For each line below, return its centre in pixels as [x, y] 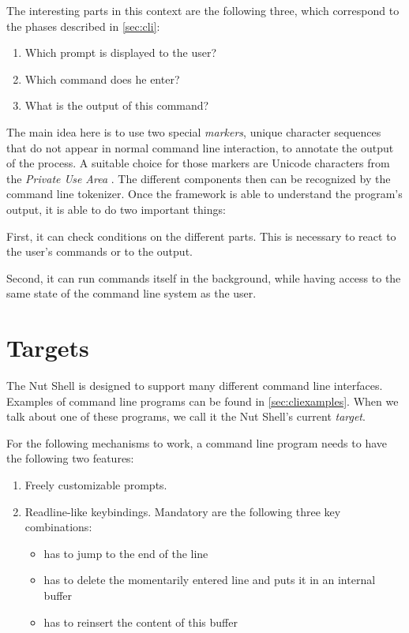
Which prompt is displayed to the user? [120, 52]
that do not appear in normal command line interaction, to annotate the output [200, 147]
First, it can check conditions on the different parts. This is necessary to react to [201, 236]
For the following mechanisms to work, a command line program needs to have [197, 442]
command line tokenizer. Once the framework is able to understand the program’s [204, 194]
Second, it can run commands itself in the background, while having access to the [204, 277]
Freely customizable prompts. [96, 485]
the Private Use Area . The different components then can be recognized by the [199, 178]
